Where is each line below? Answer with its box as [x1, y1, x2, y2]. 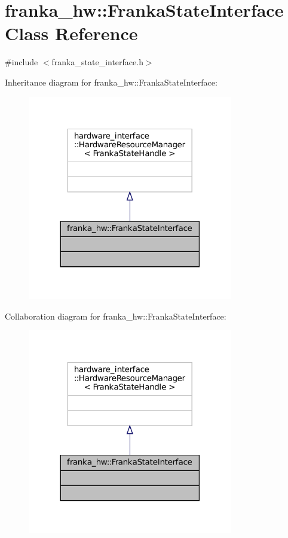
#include [5, 56, 38, 68]
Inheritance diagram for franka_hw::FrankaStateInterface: [5, 75, 217, 88]
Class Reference [5, 21, 138, 45]
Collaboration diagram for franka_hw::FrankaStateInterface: [5, 309, 226, 322]
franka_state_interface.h [51, 56, 143, 68]
